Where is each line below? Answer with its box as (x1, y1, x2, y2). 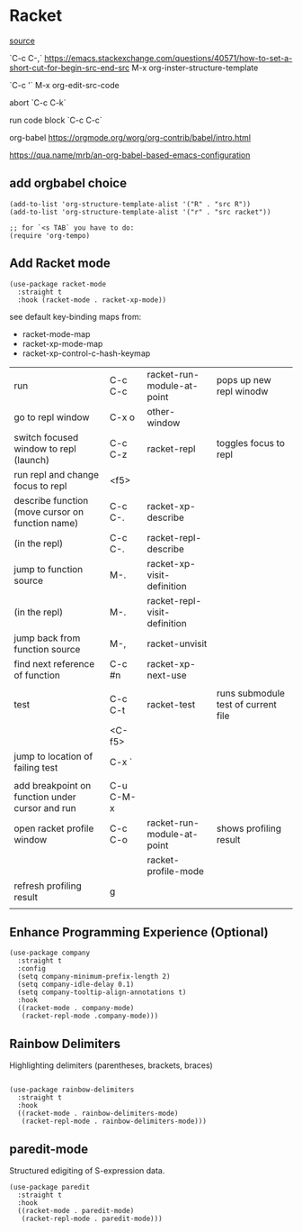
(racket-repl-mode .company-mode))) (21, 1011, 159, 1021)
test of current (216, 698, 277, 710)
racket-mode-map (22, 328, 91, 339)
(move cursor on (13, 506, 84, 518)
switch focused (13, 431, 79, 443)
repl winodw (216, 385, 269, 397)
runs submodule (216, 687, 286, 699)
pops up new (216, 373, 271, 386)
